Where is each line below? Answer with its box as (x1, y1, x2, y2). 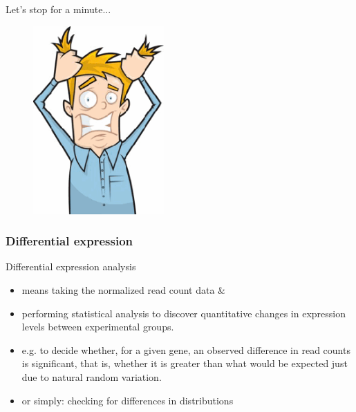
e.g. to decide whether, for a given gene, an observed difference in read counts (21, 342, 350, 357)
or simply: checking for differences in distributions (21, 393, 234, 407)
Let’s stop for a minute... (6, 2, 111, 16)
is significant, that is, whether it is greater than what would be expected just (21, 356, 348, 371)
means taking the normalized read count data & (21, 283, 225, 297)
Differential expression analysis (6, 259, 136, 274)
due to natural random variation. (21, 370, 162, 384)
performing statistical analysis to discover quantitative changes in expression (21, 306, 346, 320)
